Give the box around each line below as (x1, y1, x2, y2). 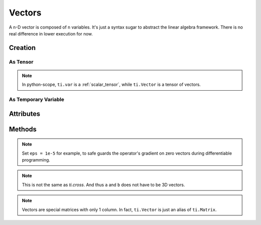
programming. (22, 157, 50, 163)
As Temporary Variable (9, 96, 65, 103)
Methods (9, 125, 37, 133)
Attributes (9, 110, 41, 118)
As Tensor (9, 58, 34, 65)
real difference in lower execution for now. (9, 31, 93, 36)
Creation (9, 44, 36, 52)
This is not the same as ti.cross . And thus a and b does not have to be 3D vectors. (22, 182, 185, 188)
